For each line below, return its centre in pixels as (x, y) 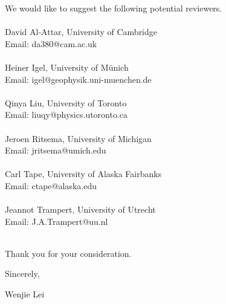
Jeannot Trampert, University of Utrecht (80, 209)
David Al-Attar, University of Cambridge (81, 32)
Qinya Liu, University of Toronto (66, 102)
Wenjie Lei (25, 294)
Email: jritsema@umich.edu (56, 150)
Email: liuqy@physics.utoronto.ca (66, 115)
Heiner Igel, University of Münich (67, 67)
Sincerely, (22, 273)
